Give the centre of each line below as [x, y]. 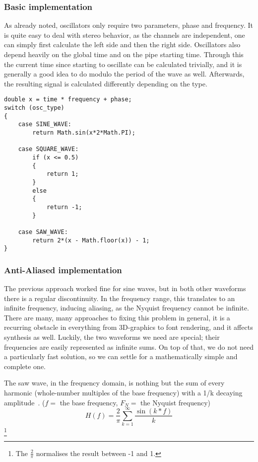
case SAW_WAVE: [43, 232]
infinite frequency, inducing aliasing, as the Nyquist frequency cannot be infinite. [127, 308]
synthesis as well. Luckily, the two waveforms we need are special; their [112, 337]
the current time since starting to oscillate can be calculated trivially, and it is [123, 64]
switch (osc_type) [34, 108]
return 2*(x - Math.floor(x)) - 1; [91, 240]
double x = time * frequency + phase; [68, 100]
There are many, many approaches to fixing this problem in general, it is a [117, 317]
